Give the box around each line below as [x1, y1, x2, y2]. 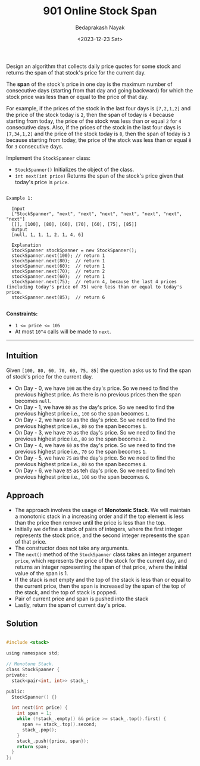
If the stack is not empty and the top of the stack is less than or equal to [14, 576, 192, 583]
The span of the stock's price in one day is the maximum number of [6, 80, 173, 88]
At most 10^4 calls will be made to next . [14, 328, 111, 335]
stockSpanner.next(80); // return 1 [11, 258, 105, 263]
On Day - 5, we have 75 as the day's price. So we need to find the [14, 454, 176, 461]
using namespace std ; [6, 650, 60, 656]
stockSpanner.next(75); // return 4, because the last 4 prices [11, 278, 177, 284]
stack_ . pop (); [21, 727, 58, 733]
